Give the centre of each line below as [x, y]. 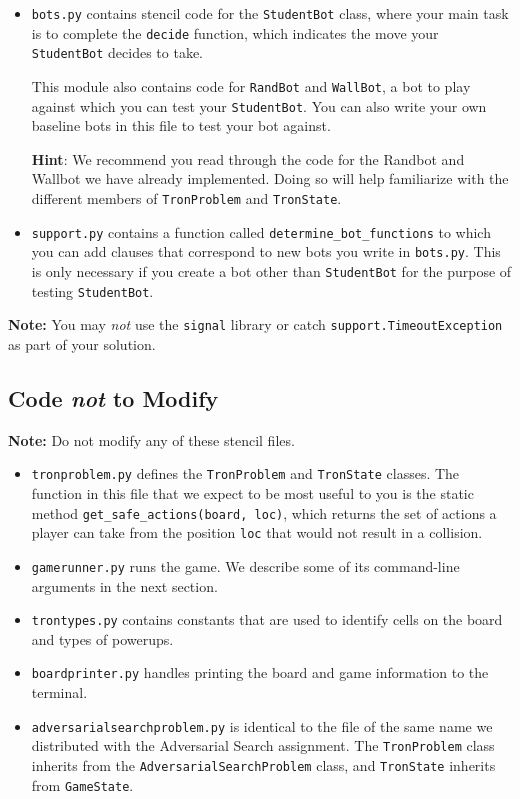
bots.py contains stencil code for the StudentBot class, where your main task [270, 13]
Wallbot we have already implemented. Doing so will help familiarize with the [270, 178]
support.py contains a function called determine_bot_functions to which [261, 231]
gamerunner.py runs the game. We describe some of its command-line [245, 565]
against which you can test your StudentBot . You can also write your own [259, 105]
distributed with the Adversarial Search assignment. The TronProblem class [263, 745]
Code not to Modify [113, 397]
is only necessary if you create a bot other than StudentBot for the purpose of [271, 271]
